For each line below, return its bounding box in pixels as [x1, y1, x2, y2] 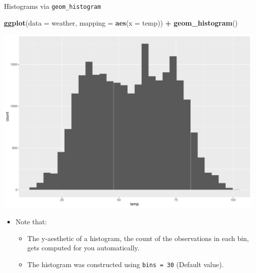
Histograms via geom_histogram [4, 1, 101, 11]
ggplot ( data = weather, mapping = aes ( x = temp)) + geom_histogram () [4, 17, 238, 28]
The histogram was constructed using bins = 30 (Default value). [27, 259, 224, 270]
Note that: [15, 216, 47, 227]
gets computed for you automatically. [27, 243, 140, 253]
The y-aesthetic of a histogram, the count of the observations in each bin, [27, 233, 249, 243]
